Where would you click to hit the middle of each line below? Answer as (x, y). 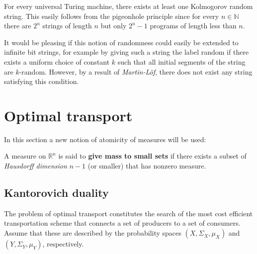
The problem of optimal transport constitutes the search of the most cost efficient (128, 213)
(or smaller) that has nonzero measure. (147, 166)
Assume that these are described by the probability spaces (93, 233)
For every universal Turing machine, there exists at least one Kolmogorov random (128, 6)
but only (114, 26)
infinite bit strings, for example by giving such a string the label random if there (127, 52)
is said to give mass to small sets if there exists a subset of (152, 156)
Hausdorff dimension (36, 166)
